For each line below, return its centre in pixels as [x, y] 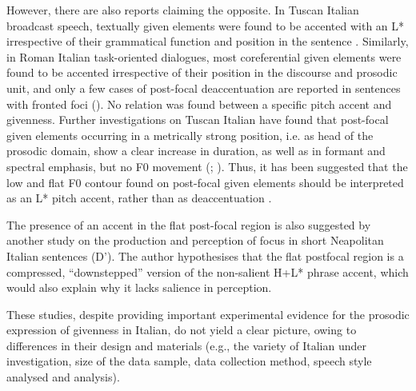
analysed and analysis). [63, 377]
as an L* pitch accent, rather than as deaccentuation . [139, 198]
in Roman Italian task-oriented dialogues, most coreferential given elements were [204, 56]
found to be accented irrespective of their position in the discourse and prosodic [202, 72]
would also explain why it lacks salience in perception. [139, 287]
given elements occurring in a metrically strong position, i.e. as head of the [190, 135]
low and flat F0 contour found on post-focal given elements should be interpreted [205, 182]
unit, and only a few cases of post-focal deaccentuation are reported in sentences [204, 88]
